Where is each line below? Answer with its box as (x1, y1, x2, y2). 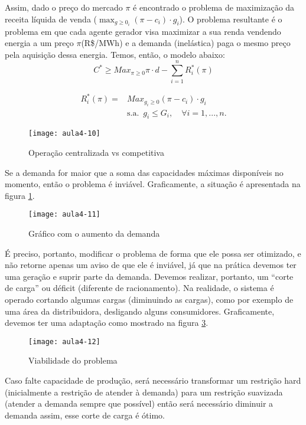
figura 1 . (5, 189, 35, 201)
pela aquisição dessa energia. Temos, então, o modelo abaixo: (5, 48, 225, 60)
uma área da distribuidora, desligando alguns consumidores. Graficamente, (5, 305, 275, 317)
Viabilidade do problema (28, 354, 118, 367)
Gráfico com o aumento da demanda (28, 227, 160, 240)
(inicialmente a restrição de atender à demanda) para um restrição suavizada (5, 385, 283, 398)
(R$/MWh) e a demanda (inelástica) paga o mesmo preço (81, 37, 291, 49)
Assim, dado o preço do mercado (5, 1, 123, 13)
